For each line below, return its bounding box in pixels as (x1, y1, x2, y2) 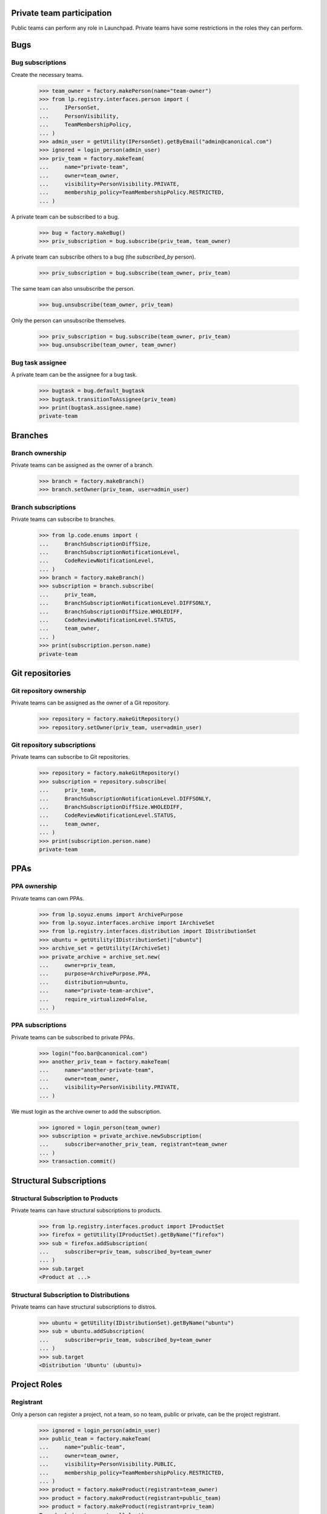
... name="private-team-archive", (39, 987, 154, 994)
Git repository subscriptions (11, 741, 96, 749)
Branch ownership (11, 449, 67, 457)
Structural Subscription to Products (11, 1194, 118, 1202)
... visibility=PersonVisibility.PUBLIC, (39, 1461, 177, 1468)
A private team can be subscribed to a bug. (11, 213, 119, 220)
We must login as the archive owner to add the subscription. (11, 1108, 162, 1115)
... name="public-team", (39, 1444, 126, 1450)
